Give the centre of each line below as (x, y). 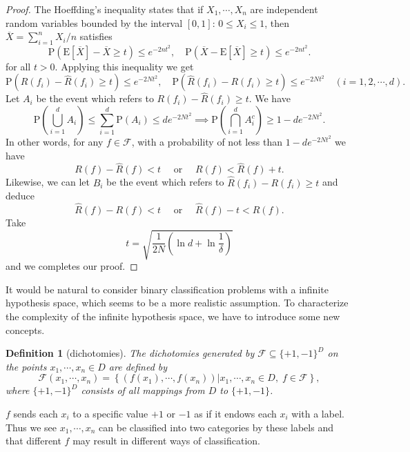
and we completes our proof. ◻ (72, 266)
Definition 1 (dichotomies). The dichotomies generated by (130, 353)
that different (33, 441)
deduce (20, 196)
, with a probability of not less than (207, 142)
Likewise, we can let (48, 182)
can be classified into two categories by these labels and (216, 427)
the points (26, 366)
